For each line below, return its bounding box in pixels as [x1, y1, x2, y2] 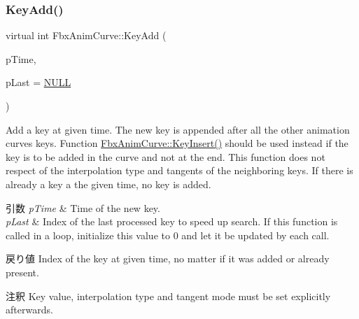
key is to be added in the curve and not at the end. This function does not [6, 149, 325, 164]
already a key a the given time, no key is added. [6, 176, 211, 191]
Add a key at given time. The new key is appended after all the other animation [6, 122, 350, 136]
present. [6, 264, 39, 279]
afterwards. [6, 302, 53, 317]
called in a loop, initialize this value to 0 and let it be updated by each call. [6, 227, 330, 242]
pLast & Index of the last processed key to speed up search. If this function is [6, 214, 338, 229]
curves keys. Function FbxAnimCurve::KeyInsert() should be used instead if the [6, 136, 349, 150]
